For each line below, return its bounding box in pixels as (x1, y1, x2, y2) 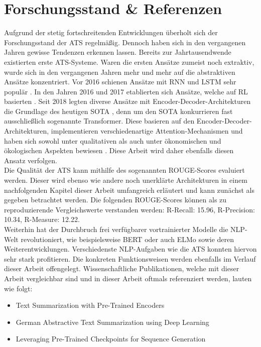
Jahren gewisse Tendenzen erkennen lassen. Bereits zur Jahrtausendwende (4, 47, 231, 57)
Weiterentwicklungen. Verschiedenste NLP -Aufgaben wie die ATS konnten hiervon (4, 244, 257, 254)
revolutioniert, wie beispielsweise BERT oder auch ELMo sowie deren (21, 234, 234, 244)
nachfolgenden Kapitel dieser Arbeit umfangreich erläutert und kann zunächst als (4, 184, 255, 195)
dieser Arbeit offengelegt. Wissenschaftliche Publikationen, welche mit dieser (4, 263, 239, 274)
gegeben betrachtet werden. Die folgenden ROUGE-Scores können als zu (4, 194, 227, 205)
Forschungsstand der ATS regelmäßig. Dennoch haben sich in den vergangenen (4, 37, 246, 47)
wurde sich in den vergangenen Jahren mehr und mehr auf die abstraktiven (4, 66, 235, 77)
